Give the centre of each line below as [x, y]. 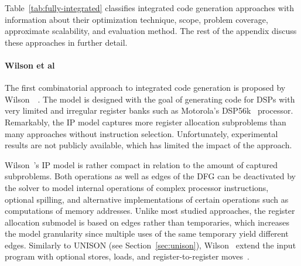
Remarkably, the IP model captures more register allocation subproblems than [146, 122]
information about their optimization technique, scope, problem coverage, [136, 19]
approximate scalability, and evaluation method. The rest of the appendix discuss [151, 31]
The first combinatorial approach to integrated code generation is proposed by [145, 88]
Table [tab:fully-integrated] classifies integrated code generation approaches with [150, 8]
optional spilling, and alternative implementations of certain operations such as [147, 199]
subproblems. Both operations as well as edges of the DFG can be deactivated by [150, 176]
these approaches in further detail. [66, 42]
